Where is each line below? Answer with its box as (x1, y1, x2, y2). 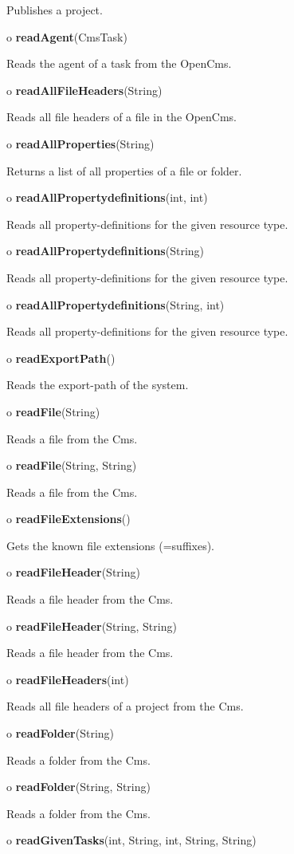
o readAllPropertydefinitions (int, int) (6, 189, 208, 206)
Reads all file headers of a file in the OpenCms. (6, 108, 237, 125)
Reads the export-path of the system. (6, 376, 189, 393)
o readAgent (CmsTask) (6, 28, 127, 45)
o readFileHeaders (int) (6, 671, 129, 687)
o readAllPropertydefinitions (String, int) (6, 296, 225, 313)
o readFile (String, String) (6, 457, 137, 474)
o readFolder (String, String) (6, 778, 151, 795)
